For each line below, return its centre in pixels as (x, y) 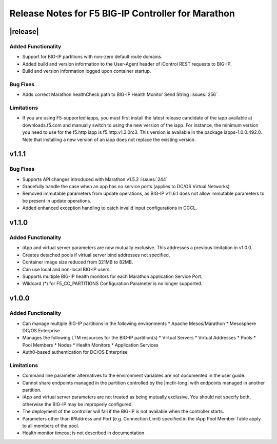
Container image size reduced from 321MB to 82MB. (78, 262)
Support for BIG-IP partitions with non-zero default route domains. (92, 57)
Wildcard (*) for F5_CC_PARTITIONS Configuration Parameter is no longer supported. (112, 284)
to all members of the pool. (51, 426)
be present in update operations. (57, 200)
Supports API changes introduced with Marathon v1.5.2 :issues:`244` (95, 179)
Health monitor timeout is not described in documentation (83, 433)
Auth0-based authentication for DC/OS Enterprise (75, 352)
